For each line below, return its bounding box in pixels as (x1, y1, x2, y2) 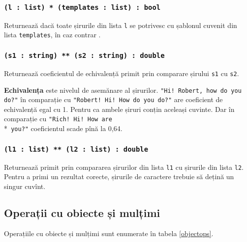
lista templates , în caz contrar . (4, 29, 101, 40)
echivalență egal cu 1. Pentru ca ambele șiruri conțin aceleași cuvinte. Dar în (4, 104, 235, 114)
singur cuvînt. (4, 181, 46, 191)
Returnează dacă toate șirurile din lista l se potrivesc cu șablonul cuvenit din (4, 20, 237, 30)
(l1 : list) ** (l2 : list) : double (4, 145, 149, 153)
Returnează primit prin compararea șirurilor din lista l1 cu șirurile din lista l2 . (4, 161, 244, 172)
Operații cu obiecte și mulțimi (4, 205, 160, 220)
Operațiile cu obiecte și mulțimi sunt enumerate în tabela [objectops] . (4, 228, 214, 238)
